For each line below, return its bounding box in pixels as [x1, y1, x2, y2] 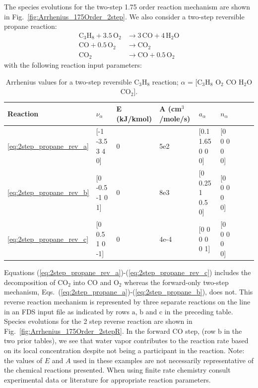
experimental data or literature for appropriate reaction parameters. [4, 374, 211, 385]
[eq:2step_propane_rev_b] [7, 187, 89, 197]
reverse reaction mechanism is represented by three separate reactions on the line [4, 296, 251, 306]
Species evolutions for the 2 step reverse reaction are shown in [4, 316, 193, 326]
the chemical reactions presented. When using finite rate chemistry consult [4, 365, 231, 375]
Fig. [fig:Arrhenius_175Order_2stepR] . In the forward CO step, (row [4, 325, 216, 336]
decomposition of [4, 277, 56, 287]
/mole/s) [159, 113, 191, 123]
